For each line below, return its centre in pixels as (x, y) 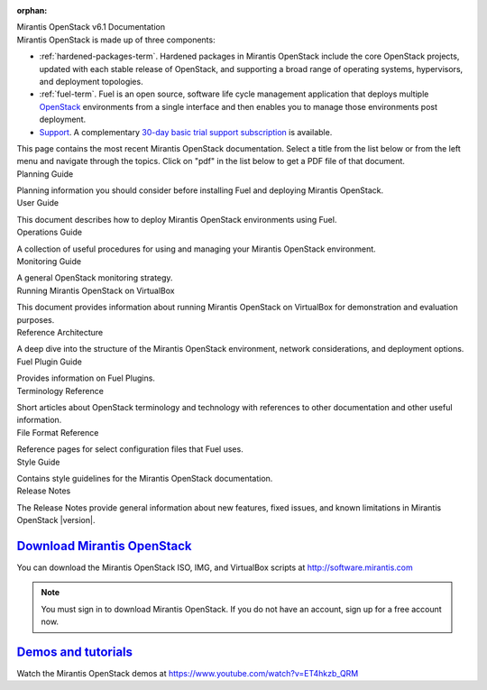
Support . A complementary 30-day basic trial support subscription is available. (186, 132)
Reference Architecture (60, 332)
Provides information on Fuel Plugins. (86, 378)
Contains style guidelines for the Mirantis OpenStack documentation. (145, 478)
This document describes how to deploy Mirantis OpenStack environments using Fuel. (177, 219)
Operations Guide (50, 232)
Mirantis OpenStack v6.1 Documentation (91, 27)
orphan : (32, 10)
